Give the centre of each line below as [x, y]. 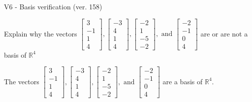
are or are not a [224, 33]
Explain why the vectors [41, 33]
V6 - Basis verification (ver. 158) [53, 6]
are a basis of [183, 81]
